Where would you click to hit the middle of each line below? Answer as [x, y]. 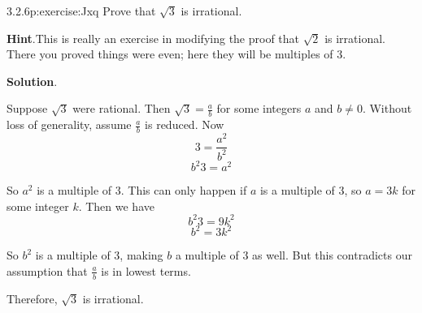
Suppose [27, 108]
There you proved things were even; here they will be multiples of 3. [176, 54]
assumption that [47, 270]
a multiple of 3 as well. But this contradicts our [294, 255]
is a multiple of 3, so [311, 190]
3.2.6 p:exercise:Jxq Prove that [81, 11]
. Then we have [116, 206]
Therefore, [32, 298]
